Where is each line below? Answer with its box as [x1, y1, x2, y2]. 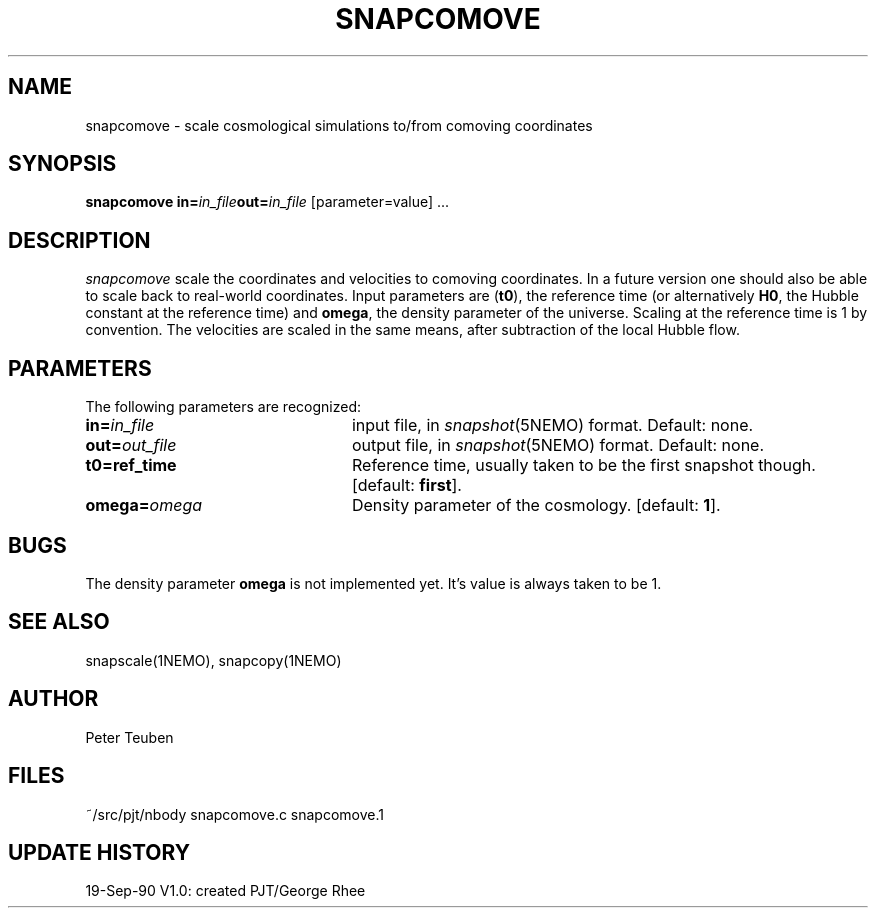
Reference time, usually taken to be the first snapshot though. [351, 455, 816, 476]
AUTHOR [8, 686, 99, 712]
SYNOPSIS [8, 151, 117, 177]
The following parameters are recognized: [85, 398, 362, 416]
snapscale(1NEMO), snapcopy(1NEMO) [85, 651, 342, 669]
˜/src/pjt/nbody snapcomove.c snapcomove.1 [85, 805, 384, 823]
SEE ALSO [8, 609, 110, 635]
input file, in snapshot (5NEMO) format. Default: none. [351, 415, 754, 436]
